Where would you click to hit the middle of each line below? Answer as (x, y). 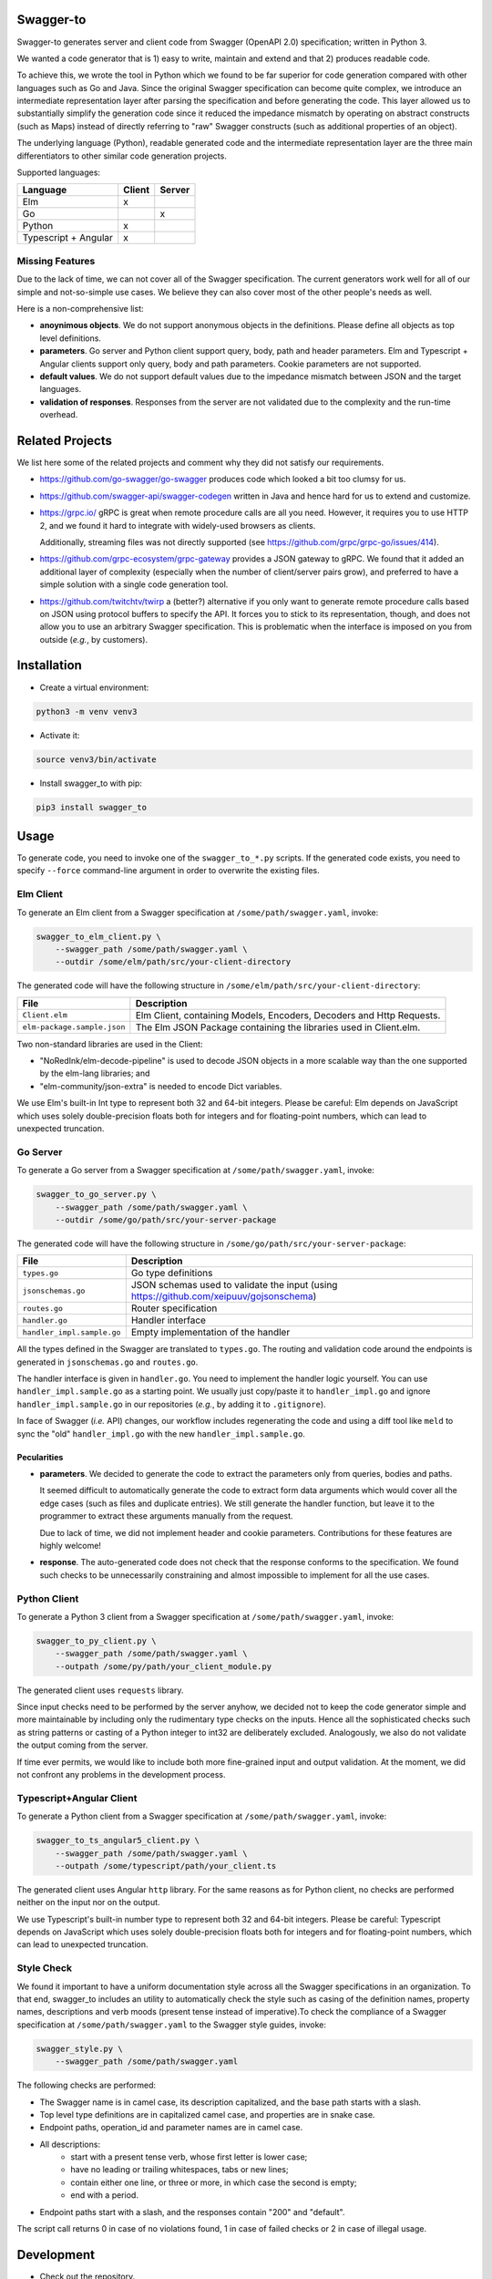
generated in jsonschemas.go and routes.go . (108, 1362)
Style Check (45, 1968)
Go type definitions (172, 1274)
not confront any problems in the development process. (122, 1774)
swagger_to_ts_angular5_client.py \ (118, 1841)
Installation (49, 665)
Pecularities (40, 1457)
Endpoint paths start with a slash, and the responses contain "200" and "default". (192, 2212)
